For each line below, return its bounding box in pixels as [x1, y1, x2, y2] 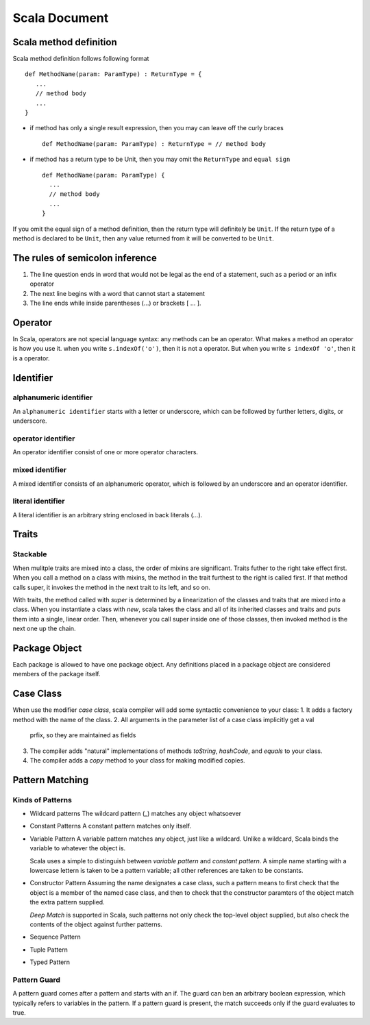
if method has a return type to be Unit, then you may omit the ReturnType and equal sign [29, 155, 291, 164]
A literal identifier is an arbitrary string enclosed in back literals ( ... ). [12, 510, 203, 519]
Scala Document [12, 10, 109, 25]
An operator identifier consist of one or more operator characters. [12, 448, 199, 456]
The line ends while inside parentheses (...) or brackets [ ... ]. [29, 299, 201, 307]
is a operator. [12, 354, 51, 362]
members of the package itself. [12, 670, 101, 678]
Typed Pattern [29, 958, 71, 966]
